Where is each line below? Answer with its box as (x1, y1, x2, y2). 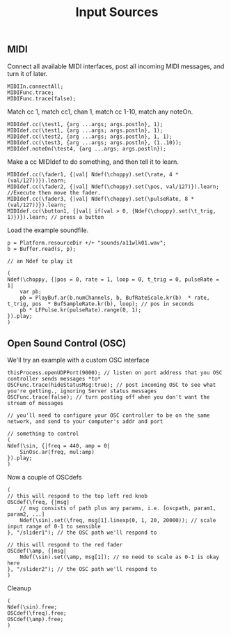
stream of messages (7, 400, 64, 407)
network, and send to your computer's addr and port (7, 418, 164, 425)
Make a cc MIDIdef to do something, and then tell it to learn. (7, 158, 180, 166)
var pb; (19, 288, 42, 295)
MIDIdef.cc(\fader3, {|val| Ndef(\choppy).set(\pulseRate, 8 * (7, 195, 195, 202)
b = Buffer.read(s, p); (7, 245, 77, 252)
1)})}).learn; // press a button (7, 213, 104, 220)
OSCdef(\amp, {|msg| (7, 548, 67, 555)
